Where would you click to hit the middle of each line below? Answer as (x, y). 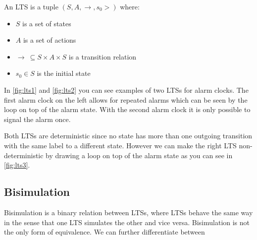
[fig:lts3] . (17, 165)
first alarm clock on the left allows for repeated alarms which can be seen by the (126, 99)
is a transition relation (103, 56)
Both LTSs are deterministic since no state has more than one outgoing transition (128, 136)
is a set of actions (50, 40)
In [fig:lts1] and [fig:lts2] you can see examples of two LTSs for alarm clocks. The (126, 90)
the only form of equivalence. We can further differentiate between (104, 232)
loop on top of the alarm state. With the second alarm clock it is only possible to (127, 109)
